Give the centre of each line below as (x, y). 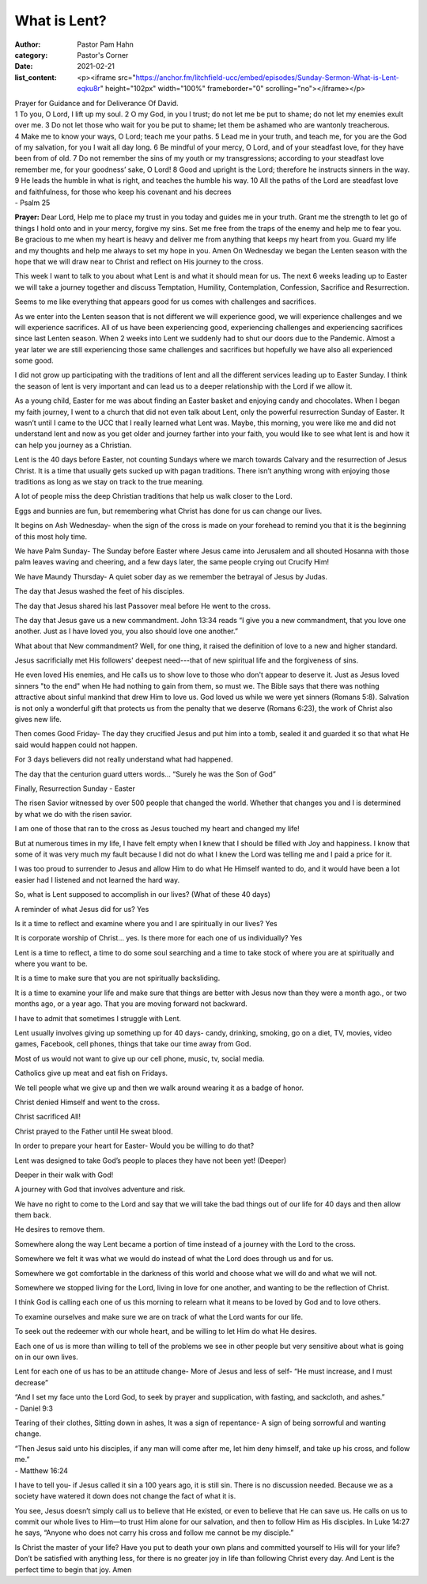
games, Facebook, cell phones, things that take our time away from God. (133, 1044)
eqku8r (89, 89)
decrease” (32, 1382)
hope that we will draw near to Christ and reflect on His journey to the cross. (139, 261)
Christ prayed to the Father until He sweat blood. (94, 1131)
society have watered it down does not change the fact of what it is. (125, 1496)
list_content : (36, 77)
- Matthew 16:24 (42, 1470)
